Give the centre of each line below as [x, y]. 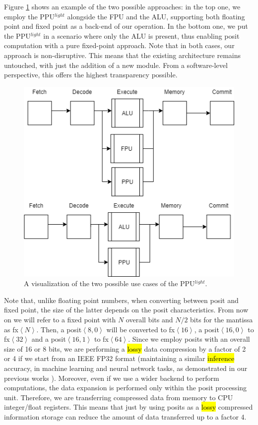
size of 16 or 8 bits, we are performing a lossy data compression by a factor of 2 [125, 348]
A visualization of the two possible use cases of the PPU [109, 283]
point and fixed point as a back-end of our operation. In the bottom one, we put [126, 26]
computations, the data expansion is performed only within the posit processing [126, 388]
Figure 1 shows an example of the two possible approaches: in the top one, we [122, 6]
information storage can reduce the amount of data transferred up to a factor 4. [125, 416]
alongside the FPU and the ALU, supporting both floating [156, 16]
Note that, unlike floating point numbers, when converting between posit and [121, 300]
